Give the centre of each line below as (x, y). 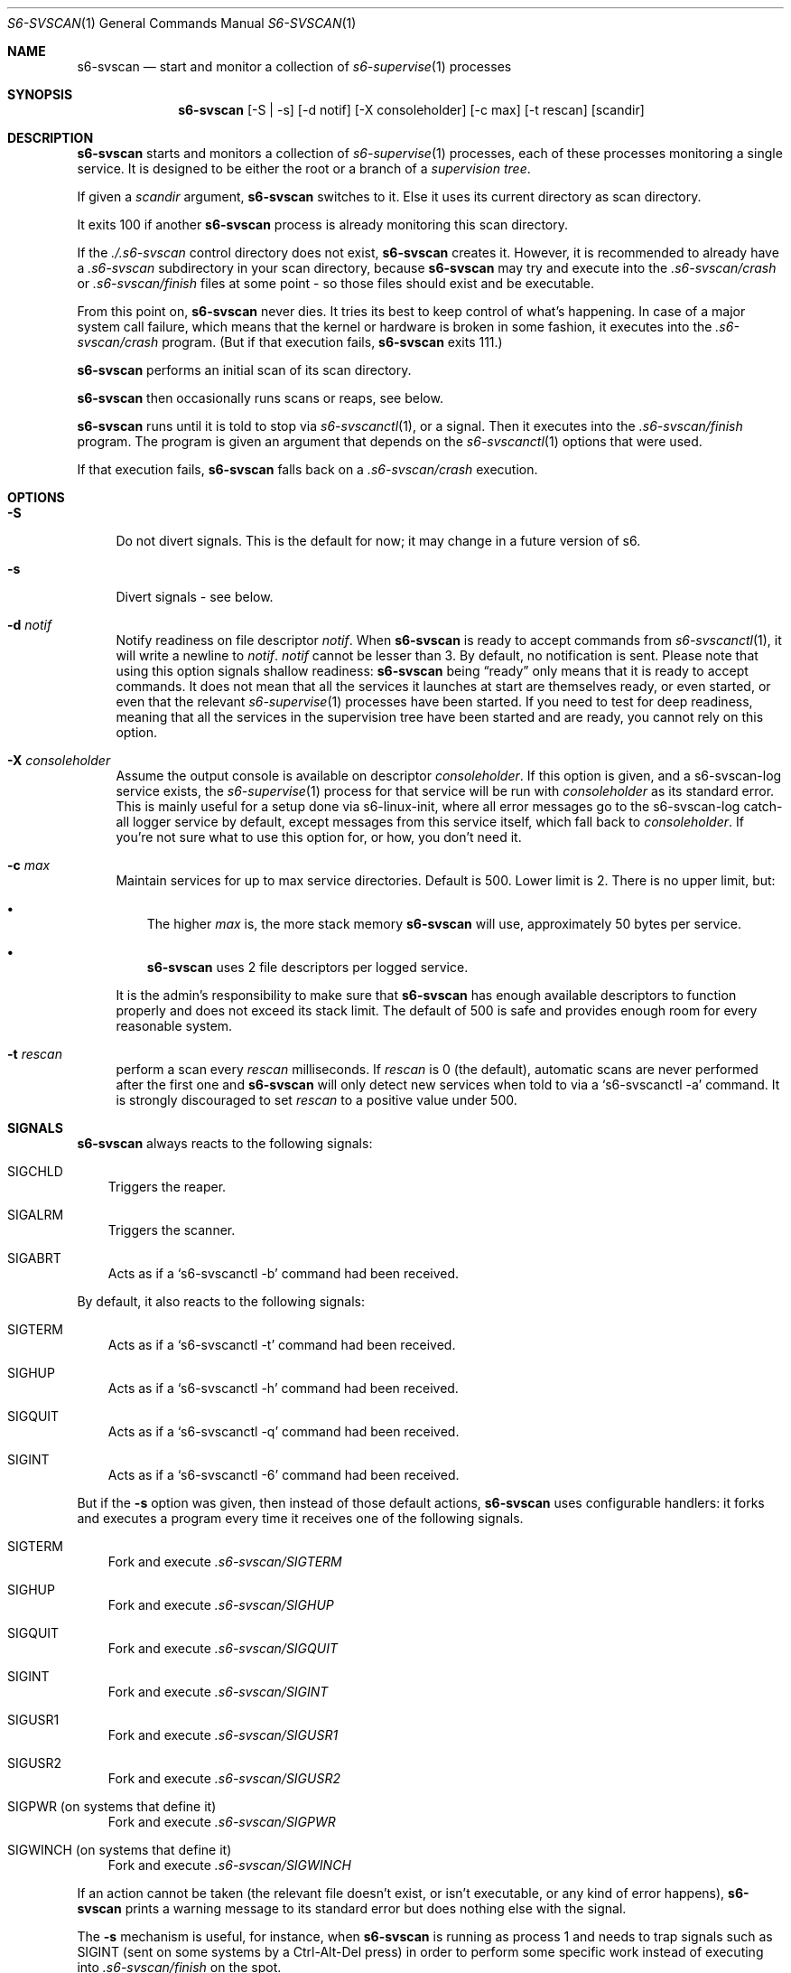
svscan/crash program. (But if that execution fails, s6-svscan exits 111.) (290, 342)
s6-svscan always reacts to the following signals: (225, 1143)
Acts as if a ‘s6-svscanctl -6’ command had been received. (284, 1475)
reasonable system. (174, 1026)
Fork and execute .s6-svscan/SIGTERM (225, 1562)
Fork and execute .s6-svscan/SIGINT (218, 1692)
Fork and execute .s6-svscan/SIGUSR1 (223, 1735)
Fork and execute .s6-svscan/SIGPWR (222, 1822)
